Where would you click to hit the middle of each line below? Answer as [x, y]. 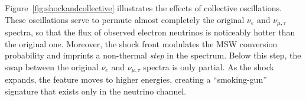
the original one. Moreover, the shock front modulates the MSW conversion [141, 43]
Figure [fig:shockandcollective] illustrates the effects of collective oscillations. [143, 8]
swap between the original [52, 66]
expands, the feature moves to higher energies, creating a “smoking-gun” [136, 79]
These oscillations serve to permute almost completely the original [125, 19]
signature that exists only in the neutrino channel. [96, 91]
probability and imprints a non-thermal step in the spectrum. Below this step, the [153, 55]
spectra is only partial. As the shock [209, 66]
